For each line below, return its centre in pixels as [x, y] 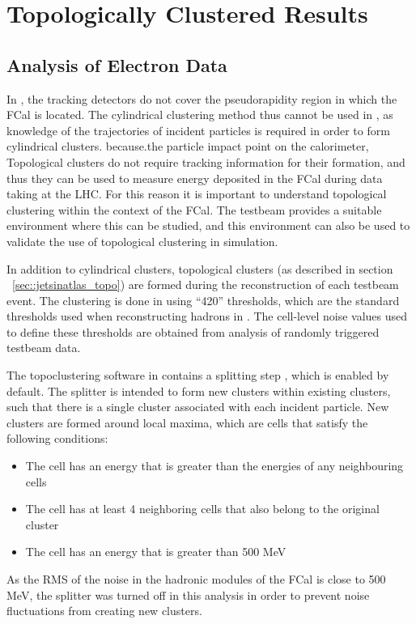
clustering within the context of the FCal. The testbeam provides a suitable [194, 209]
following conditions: [57, 438]
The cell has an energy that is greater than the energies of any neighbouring [214, 466]
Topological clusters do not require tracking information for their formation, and [206, 161]
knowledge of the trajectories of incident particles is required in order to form [198, 130]
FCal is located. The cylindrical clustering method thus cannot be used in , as [200, 115]
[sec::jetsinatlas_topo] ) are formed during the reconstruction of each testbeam [206, 284]
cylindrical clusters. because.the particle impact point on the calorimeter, [188, 146]
